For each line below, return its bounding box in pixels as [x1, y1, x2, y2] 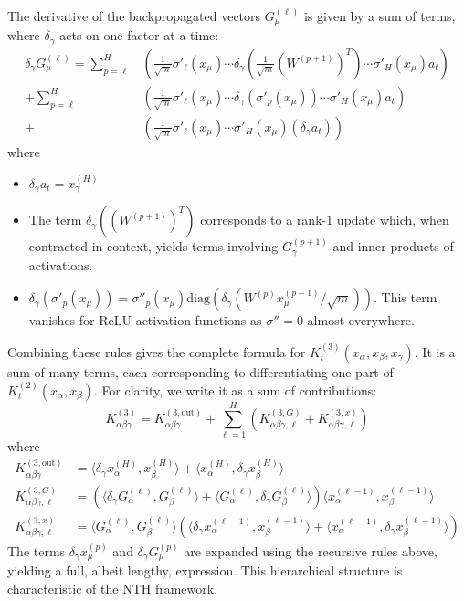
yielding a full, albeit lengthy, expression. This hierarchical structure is [7, 561, 403, 580]
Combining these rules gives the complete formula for [7, 342, 306, 361]
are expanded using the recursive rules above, [184, 541, 438, 560]
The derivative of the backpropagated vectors [7, 6, 261, 25]
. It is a [414, 342, 456, 361]
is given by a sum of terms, [303, 6, 456, 25]
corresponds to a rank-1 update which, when [200, 210, 449, 229]
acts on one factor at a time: [59, 26, 219, 45]
